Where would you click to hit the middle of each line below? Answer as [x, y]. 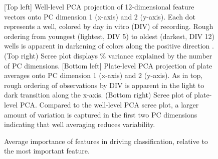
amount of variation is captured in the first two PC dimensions [101, 114]
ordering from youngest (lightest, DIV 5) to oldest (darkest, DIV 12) [110, 36]
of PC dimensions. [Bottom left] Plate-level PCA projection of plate [108, 65]
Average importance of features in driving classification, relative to [106, 141]
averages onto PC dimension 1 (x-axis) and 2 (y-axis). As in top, [103, 75]
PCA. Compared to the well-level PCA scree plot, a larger [109, 104]
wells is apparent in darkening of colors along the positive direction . [109, 46]
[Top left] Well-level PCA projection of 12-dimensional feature [99, 6]
